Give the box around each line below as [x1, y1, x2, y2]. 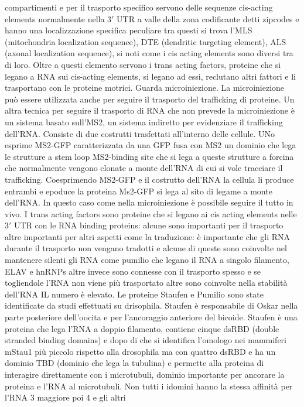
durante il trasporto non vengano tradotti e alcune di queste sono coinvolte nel [5, 242, 287, 254]
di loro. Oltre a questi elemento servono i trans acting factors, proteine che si [5, 58, 281, 70]
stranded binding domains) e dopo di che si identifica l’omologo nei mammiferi [5, 334, 286, 346]
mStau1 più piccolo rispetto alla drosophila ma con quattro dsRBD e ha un [5, 345, 276, 357]
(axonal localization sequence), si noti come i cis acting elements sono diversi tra [5, 47, 293, 59]
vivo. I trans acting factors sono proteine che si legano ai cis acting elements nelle [5, 207, 297, 220]
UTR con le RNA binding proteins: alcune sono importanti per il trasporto [14, 219, 283, 231]
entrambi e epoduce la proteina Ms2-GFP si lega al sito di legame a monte [5, 184, 272, 197]
